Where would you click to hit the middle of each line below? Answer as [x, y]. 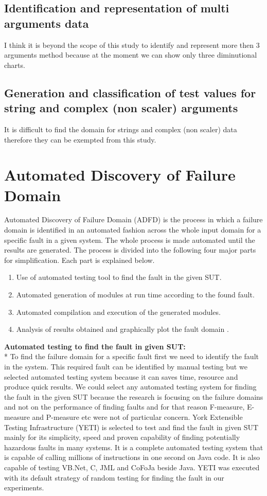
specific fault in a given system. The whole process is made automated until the [130, 240]
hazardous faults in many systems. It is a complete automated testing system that [134, 447]
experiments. [24, 488]
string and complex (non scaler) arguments [121, 108]
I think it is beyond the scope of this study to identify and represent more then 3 [132, 45]
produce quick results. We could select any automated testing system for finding [130, 387]
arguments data [47, 23]
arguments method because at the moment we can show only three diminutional [131, 55]
